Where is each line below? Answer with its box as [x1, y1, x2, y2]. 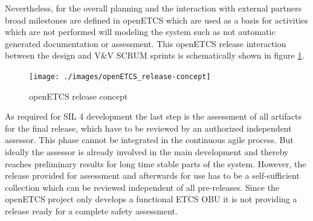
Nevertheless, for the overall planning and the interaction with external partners [5, 2, 302, 14]
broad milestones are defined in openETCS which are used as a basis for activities [5, 13, 308, 26]
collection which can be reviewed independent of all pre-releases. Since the [5, 181, 280, 193]
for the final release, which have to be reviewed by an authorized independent [5, 121, 292, 134]
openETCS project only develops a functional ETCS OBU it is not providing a [5, 193, 297, 205]
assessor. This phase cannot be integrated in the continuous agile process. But [5, 133, 294, 146]
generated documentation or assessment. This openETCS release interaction [5, 37, 286, 50]
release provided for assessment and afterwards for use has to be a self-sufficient [5, 169, 300, 182]
